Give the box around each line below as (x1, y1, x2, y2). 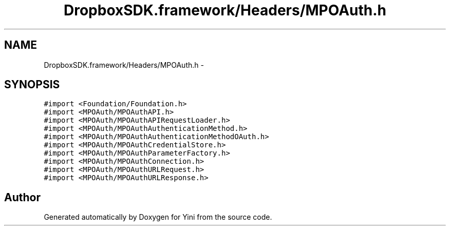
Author (4, 190, 41, 204)
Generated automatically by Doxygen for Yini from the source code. (44, 213, 272, 222)
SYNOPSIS (4, 78, 60, 91)
